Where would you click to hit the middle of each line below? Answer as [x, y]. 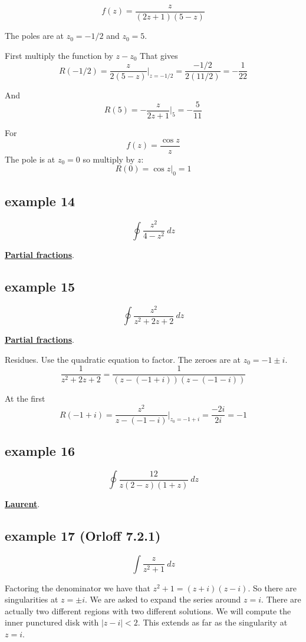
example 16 [40, 451]
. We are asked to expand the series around [163, 599]
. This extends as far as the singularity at [213, 622]
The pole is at [30, 159]
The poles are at [34, 36]
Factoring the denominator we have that [78, 588]
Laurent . [22, 503]
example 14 [40, 201]
